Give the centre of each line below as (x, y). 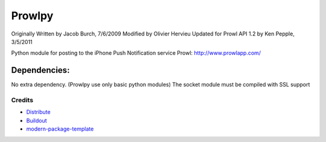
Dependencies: (40, 70)
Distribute (38, 112)
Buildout (37, 120)
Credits (22, 100)
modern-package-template (60, 129)
